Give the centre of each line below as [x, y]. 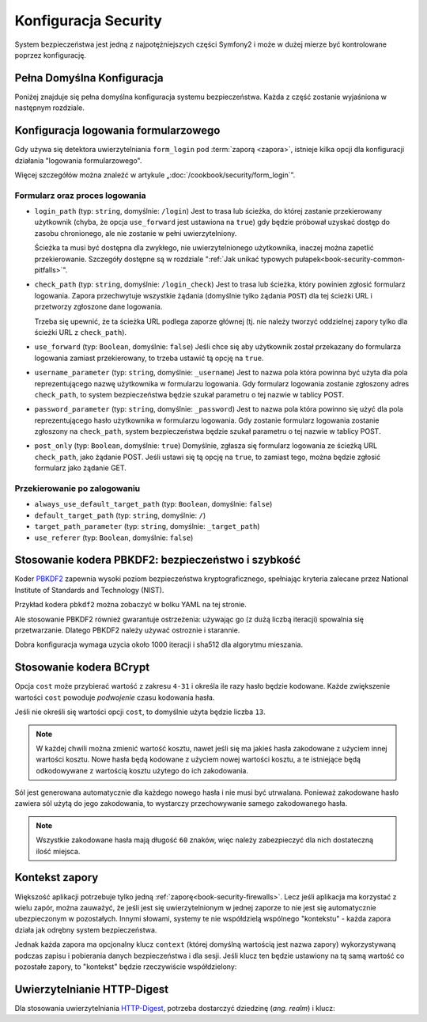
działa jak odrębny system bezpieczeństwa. [86, 929]
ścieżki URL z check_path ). [80, 332]
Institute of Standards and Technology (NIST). [89, 590]
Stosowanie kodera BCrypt [82, 668]
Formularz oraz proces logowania [80, 196]
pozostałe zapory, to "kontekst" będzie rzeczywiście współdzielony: [126, 967]
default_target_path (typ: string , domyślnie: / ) [120, 515]
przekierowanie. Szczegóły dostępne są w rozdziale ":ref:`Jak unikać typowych [164, 259]
